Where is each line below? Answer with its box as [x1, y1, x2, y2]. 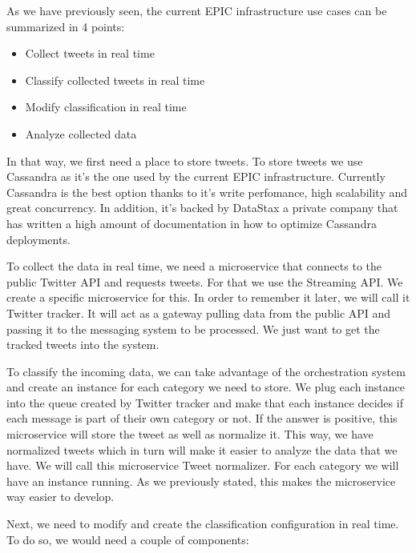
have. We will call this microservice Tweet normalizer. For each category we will [6, 457, 399, 474]
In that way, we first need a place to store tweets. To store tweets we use [6, 152, 363, 169]
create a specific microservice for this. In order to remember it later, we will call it [6, 289, 410, 306]
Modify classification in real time [25, 98, 187, 115]
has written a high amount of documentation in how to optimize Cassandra [6, 214, 377, 231]
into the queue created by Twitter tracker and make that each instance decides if [6, 394, 403, 411]
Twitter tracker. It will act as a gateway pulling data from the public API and [6, 304, 391, 321]
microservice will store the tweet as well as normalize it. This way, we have [6, 426, 374, 443]
